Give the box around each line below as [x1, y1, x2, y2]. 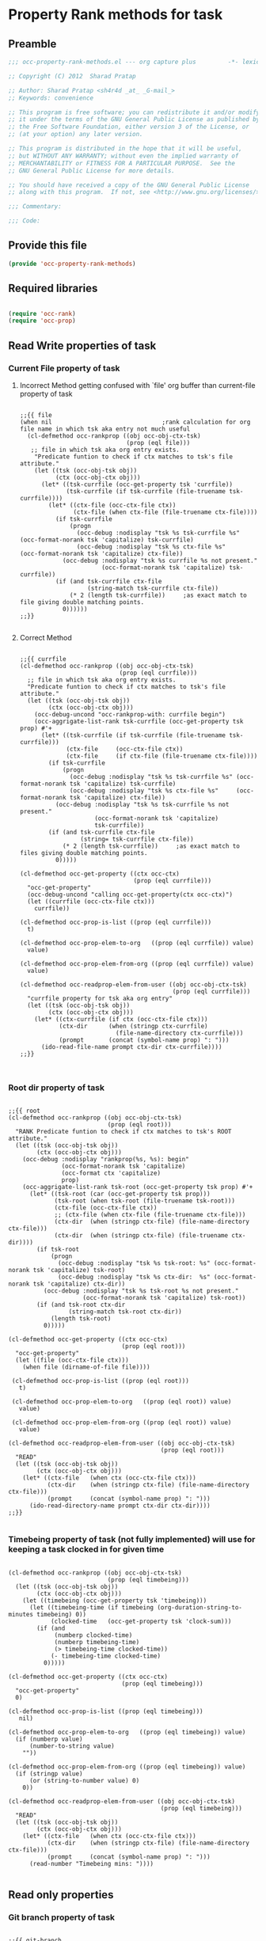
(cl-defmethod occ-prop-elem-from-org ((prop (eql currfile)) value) [19, 959, 255, 967]
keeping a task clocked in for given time [8, 1544, 165, 1555]
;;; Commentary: [8, 203, 62, 211]
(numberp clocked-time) [54, 1631, 133, 1639]
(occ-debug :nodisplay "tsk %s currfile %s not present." [62, 556, 258, 564]
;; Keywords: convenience [8, 93, 93, 102]
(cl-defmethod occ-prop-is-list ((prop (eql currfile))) [19, 918, 212, 926]
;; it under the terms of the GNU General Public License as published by [8, 116, 260, 123]
